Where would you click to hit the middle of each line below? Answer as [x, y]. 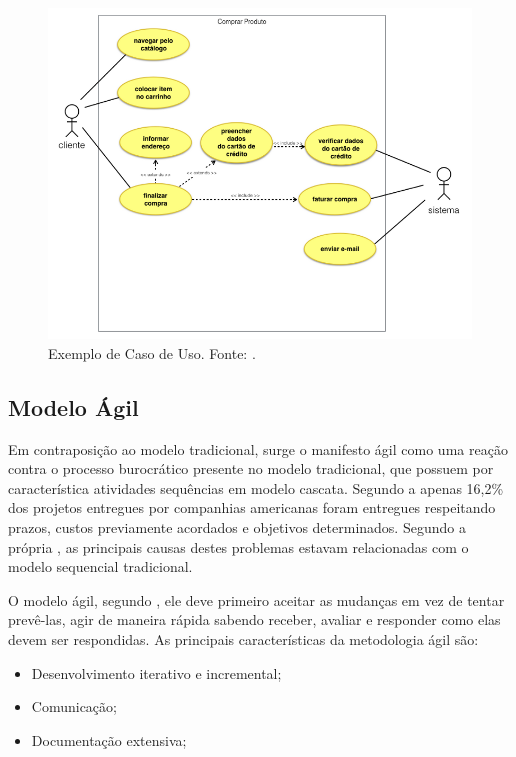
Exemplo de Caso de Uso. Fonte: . [152, 352]
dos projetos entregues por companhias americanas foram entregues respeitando [252, 507]
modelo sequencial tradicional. [100, 566]
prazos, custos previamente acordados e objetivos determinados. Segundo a [237, 527]
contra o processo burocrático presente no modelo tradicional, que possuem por [251, 468]
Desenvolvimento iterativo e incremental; [156, 672]
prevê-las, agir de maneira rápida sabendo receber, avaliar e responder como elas [254, 619]
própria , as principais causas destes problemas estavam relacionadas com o [238, 546]
